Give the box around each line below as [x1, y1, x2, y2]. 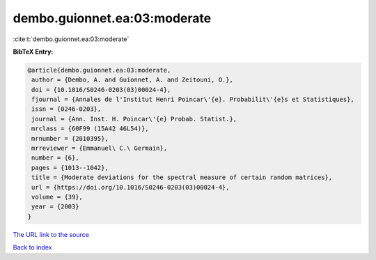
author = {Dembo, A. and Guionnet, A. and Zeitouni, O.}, [31, 76, 233, 84]
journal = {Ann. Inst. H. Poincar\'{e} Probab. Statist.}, [31, 115, 237, 123]
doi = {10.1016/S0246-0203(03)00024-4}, [31, 86, 171, 93]
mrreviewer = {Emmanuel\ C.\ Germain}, [31, 144, 167, 153]
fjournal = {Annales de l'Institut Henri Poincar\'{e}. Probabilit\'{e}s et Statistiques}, [31, 95, 354, 104]
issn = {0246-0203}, [31, 105, 102, 113]
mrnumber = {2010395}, [31, 135, 109, 142]
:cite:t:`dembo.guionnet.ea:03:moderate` [13, 35, 130, 43]
